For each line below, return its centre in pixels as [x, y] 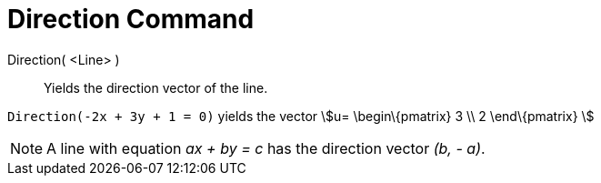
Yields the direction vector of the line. [156, 87]
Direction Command [131, 19]
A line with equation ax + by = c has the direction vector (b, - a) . [266, 148]
